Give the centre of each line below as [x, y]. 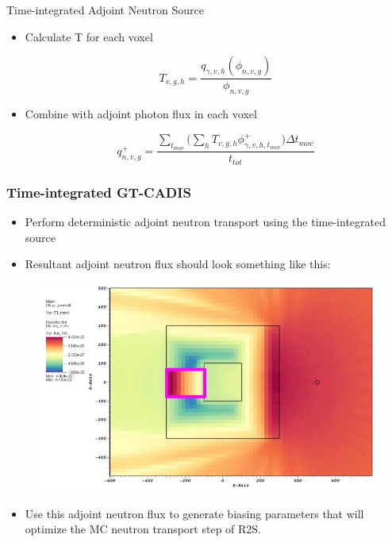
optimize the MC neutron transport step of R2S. [143, 529]
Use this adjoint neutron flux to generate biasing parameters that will [194, 513]
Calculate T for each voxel [89, 36]
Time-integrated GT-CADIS [99, 192]
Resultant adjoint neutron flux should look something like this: [178, 264]
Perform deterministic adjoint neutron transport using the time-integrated [205, 222]
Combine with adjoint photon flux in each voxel [141, 114]
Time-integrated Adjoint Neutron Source [106, 10]
